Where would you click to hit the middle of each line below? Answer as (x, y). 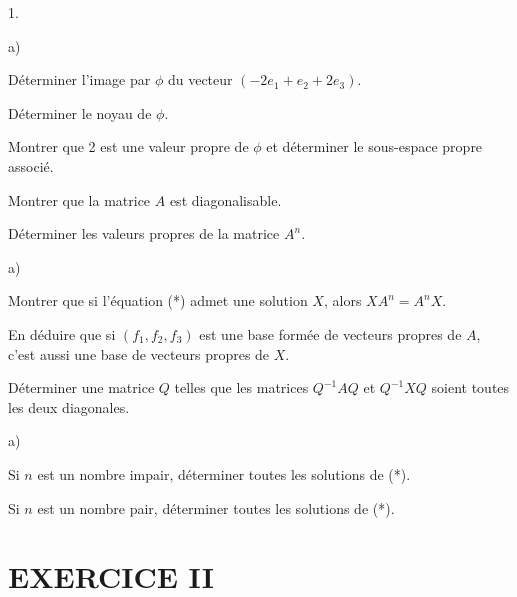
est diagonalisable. (225, 199)
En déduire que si (62, 333)
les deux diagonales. (69, 406)
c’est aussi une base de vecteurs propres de (139, 353)
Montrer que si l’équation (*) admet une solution (158, 300)
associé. (31, 165)
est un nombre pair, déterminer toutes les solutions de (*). (216, 507)
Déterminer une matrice (81, 387)
